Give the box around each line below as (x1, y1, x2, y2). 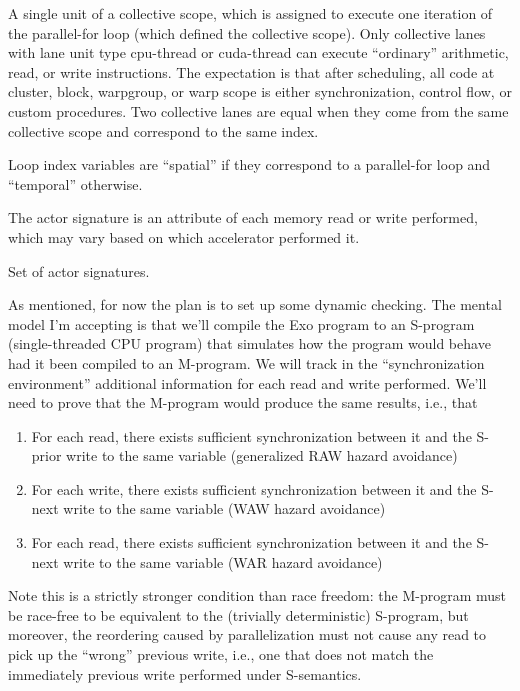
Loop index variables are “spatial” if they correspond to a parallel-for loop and (8, 154, 491, 175)
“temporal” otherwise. (8, 173, 143, 194)
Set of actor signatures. (8, 260, 150, 281)
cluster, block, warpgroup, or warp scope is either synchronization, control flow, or (8, 81, 512, 102)
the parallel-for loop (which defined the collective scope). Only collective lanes (8, 22, 486, 43)
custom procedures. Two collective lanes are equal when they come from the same (8, 100, 509, 121)
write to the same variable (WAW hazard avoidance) (63, 498, 386, 519)
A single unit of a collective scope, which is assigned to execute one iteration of (8, 3, 493, 23)
